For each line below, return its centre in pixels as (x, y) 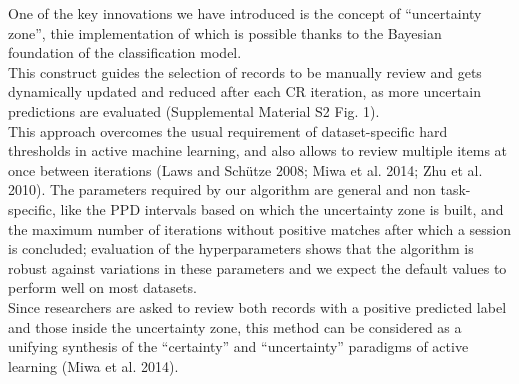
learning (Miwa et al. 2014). (93, 365)
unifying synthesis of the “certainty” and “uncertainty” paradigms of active (238, 346)
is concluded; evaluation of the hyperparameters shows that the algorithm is (241, 248)
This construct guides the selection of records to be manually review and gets (245, 71)
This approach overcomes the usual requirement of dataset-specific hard (228, 130)
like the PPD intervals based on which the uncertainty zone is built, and (282, 208)
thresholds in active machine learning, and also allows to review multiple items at (258, 150)
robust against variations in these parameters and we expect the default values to (257, 267)
